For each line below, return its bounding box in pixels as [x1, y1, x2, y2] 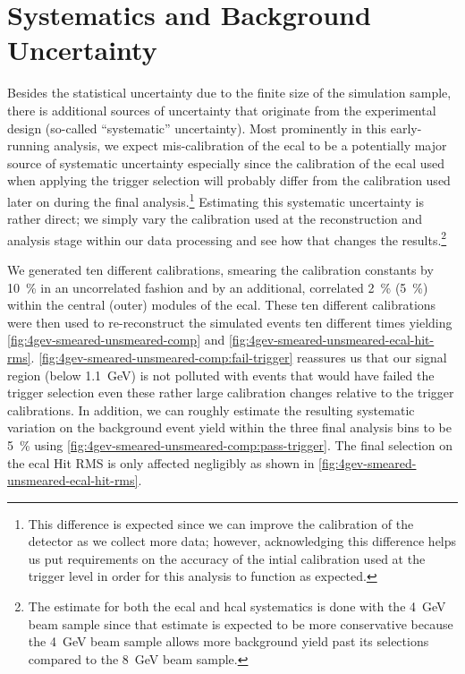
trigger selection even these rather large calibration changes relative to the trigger [7, 383, 454, 402]
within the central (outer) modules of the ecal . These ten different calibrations [7, 295, 436, 314]
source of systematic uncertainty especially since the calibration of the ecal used [7, 153, 444, 172]
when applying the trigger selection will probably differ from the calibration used [7, 171, 451, 190]
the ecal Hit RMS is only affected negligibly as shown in [7, 453, 315, 472]
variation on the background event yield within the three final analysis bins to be [7, 418, 452, 437]
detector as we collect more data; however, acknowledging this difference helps [28, 532, 457, 550]
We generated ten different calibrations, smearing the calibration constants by [7, 260, 434, 278]
